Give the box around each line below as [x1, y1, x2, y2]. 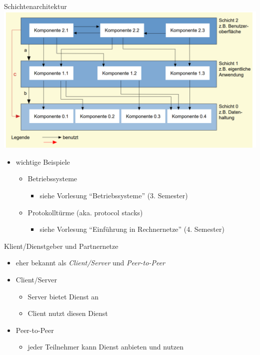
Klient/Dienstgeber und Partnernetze [4, 240, 118, 251]
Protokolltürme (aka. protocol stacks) [27, 207, 143, 217]
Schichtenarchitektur [4, 1, 67, 11]
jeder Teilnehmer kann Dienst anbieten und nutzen [27, 341, 184, 352]
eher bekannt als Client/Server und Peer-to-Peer [15, 257, 165, 268]
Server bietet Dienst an [27, 291, 99, 301]
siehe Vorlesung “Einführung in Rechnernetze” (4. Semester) [39, 224, 224, 234]
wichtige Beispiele [15, 156, 70, 167]
